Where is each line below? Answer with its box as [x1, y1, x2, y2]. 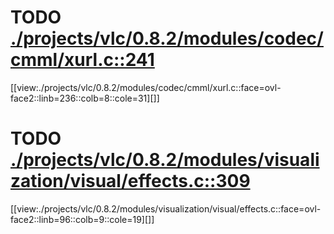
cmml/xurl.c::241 [10, 49, 155, 71]
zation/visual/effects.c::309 [10, 170, 251, 193]
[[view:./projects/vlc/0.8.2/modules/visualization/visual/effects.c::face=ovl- [10, 202, 322, 215]
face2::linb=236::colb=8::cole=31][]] [10, 92, 160, 104]
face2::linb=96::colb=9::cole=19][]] [10, 213, 155, 225]
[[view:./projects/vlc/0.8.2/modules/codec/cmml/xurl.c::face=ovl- [10, 81, 282, 93]
